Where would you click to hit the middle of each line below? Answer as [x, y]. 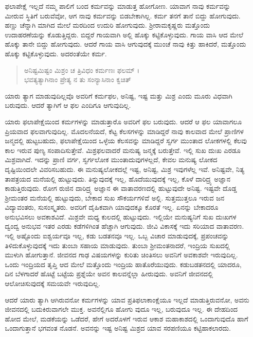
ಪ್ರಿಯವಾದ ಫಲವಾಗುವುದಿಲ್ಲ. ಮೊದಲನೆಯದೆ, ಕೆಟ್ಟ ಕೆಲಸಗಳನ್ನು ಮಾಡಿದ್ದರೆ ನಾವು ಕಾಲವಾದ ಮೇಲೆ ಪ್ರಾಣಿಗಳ [124, 131]
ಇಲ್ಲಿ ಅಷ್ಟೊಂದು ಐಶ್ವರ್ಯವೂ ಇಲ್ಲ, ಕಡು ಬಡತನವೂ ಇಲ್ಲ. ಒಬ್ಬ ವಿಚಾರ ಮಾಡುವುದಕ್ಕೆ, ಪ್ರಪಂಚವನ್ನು [117, 236]
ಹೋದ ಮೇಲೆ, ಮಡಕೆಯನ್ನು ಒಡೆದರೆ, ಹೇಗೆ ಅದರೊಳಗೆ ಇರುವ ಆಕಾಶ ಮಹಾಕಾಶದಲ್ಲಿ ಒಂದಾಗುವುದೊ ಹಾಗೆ [127, 318]
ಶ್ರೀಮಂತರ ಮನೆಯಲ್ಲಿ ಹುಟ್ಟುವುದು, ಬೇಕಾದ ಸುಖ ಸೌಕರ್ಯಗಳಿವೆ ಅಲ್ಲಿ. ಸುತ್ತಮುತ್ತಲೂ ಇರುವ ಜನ [115, 197]
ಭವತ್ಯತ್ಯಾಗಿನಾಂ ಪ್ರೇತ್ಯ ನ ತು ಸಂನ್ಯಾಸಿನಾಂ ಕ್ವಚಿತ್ [78, 79]
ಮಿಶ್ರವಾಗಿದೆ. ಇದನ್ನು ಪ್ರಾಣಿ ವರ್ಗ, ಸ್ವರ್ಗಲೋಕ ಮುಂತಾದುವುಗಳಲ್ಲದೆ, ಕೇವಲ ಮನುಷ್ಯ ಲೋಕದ [111, 160]
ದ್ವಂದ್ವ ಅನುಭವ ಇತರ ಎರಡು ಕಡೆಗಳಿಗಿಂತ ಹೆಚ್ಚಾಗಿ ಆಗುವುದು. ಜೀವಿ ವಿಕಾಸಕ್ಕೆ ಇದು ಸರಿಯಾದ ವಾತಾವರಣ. [125, 226]
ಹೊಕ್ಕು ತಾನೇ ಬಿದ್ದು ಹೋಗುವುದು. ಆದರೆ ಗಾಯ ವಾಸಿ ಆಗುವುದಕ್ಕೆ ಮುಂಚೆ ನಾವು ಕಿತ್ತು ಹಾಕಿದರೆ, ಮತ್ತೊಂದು [126, 44]
